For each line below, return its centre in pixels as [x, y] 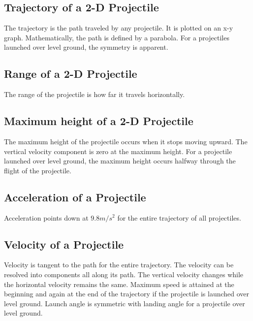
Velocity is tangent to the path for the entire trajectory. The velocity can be [119, 265]
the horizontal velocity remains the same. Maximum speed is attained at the [119, 284]
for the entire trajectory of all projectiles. [179, 217]
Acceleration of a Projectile [75, 197]
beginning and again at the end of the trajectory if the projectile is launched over [127, 294]
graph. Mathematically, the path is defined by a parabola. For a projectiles [117, 37]
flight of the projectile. [38, 170]
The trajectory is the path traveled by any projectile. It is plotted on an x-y [119, 28]
